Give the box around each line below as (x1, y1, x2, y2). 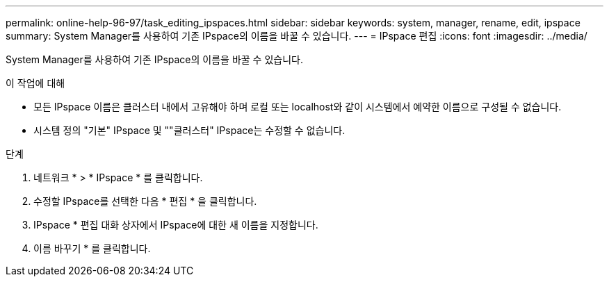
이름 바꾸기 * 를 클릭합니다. (33, 242, 151, 254)
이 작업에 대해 (6, 77, 65, 89)
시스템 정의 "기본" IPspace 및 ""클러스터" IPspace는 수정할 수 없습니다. (33, 124, 346, 136)
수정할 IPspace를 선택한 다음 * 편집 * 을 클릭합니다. (33, 195, 257, 207)
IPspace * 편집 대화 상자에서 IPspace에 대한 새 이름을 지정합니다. (33, 219, 318, 231)
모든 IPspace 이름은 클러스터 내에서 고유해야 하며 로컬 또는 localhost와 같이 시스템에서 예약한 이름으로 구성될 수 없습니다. (33, 101, 562, 113)
